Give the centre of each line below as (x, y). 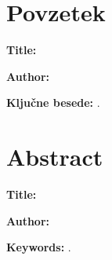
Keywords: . (39, 247)
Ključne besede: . (53, 103)
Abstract (55, 157)
